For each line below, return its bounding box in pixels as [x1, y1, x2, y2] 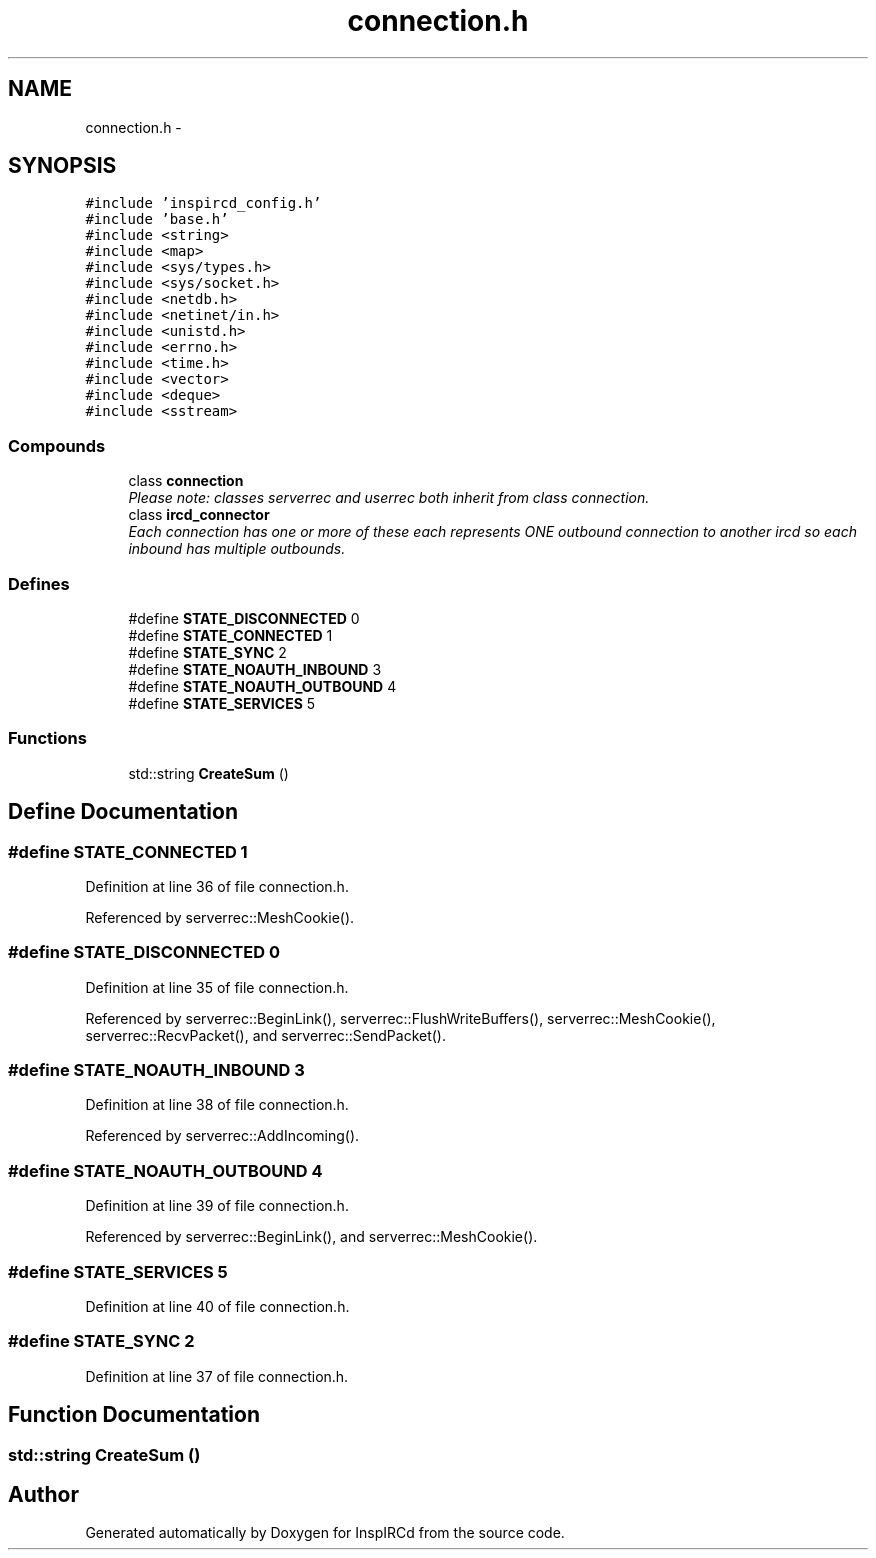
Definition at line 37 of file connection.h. [85, 1367, 349, 1385]
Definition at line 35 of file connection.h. [85, 978, 349, 996]
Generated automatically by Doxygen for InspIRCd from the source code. [85, 1524, 565, 1542]
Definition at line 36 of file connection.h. [85, 877, 349, 895]
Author [8, 1481, 79, 1507]
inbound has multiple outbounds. [128, 540, 346, 558]
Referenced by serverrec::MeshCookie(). [85, 908, 355, 926]
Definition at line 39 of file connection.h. [85, 1197, 349, 1215]
